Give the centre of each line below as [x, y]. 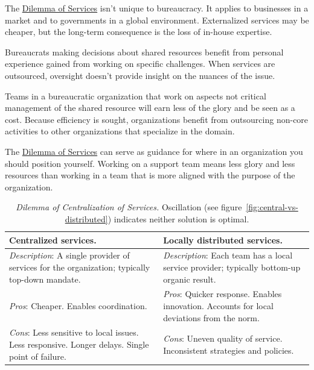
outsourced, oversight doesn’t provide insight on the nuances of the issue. [140, 75]
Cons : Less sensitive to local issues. [74, 332]
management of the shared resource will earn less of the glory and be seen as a [150, 108]
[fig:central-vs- [272, 207]
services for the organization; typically [80, 267]
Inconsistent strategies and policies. [229, 350]
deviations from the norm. [211, 317]
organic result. [190, 279]
